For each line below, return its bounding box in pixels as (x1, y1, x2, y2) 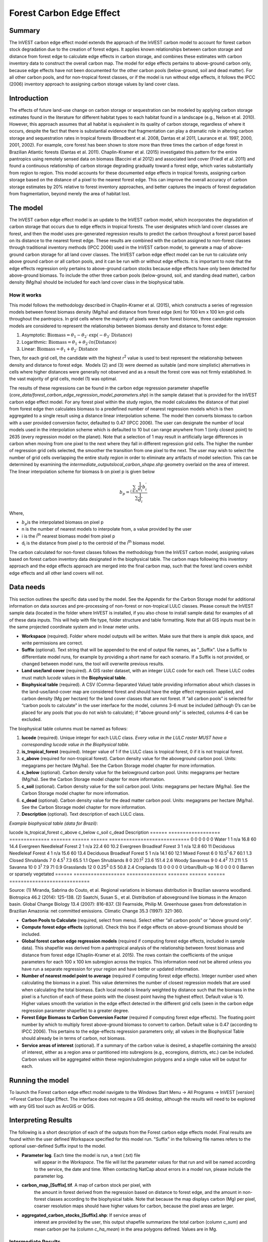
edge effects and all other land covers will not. (9, 570, 104, 576)
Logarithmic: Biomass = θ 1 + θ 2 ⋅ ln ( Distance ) (21, 339, 117, 346)
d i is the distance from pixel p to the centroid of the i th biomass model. (21, 539, 165, 547)
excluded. (21, 716, 42, 722)
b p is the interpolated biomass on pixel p (21, 519, 104, 526)
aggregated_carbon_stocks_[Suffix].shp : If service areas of (21, 1212, 146, 1218)
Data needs (9, 583, 46, 591)
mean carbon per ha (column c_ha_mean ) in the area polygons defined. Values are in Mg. (34, 1226, 217, 1232)
